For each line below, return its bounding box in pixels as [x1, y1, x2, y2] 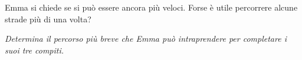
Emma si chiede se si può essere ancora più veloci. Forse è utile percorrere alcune [5, 1, 298, 13]
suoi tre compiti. [5, 44, 64, 56]
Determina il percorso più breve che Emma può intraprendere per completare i [5, 32, 287, 45]
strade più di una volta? [5, 12, 91, 25]
